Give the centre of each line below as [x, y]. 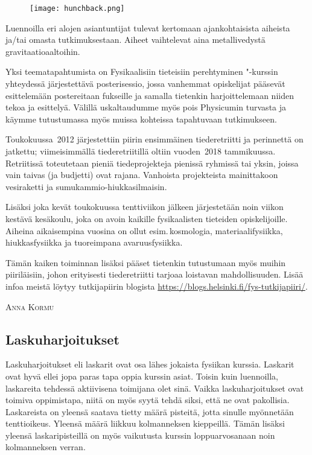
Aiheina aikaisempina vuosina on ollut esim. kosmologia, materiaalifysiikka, [144, 230]
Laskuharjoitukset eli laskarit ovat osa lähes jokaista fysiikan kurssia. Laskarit [150, 364]
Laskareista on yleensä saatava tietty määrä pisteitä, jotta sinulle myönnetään [150, 411]
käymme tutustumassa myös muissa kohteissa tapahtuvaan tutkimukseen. [141, 119]
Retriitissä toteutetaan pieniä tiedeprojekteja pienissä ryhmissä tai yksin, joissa [152, 163]
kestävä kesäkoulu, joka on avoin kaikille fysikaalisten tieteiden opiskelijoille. [147, 218]
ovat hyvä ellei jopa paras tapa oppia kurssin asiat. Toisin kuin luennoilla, [142, 376]
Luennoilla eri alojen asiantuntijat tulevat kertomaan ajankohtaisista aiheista [148, 27]
